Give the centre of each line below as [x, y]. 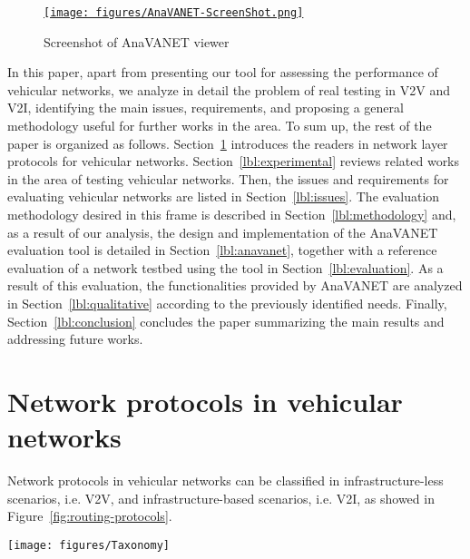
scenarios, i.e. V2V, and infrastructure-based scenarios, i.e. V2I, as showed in [221, 498]
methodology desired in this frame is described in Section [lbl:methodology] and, [232, 214]
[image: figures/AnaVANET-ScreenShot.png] [174, 13]
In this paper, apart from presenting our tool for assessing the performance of [223, 72]
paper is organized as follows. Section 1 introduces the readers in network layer [228, 143]
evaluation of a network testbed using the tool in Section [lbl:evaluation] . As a [225, 267]
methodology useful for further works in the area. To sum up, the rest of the [220, 126]
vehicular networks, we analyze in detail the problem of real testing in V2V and [229, 89]
